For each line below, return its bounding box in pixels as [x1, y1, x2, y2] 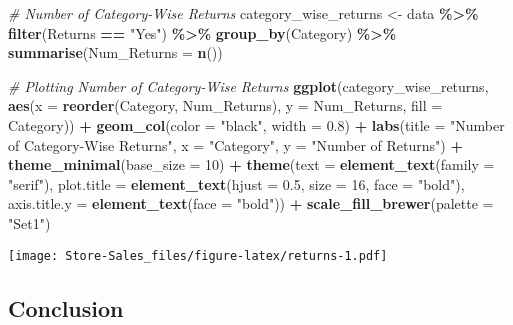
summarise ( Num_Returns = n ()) [8, 42, 223, 63]
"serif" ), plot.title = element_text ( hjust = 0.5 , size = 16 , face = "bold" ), [8, 173, 465, 194]
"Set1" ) [8, 212, 51, 233]
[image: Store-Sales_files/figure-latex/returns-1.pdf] [8, 248, 388, 263]
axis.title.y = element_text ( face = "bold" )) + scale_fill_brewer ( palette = [8, 193, 494, 214]
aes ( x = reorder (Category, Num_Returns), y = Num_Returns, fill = [8, 95, 443, 116]
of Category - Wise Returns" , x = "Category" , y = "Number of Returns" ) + [8, 134, 463, 155]
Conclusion [8, 292, 124, 323]
